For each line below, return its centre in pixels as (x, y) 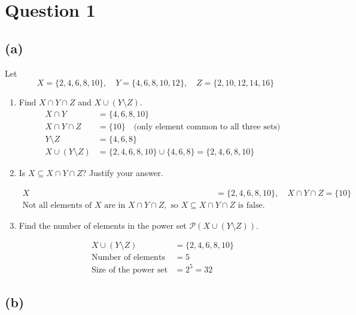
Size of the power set (130, 270)
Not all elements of (57, 205)
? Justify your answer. (123, 172)
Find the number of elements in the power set (103, 225)
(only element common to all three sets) (207, 127)
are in (115, 205)
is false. (251, 205)
